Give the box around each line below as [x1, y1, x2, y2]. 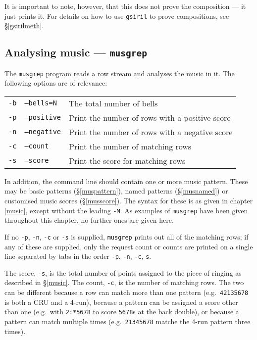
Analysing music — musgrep [4, 45, 147, 60]
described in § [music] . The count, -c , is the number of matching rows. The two [4, 277, 244, 288]
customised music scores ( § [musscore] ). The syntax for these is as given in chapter [4, 195, 253, 206]
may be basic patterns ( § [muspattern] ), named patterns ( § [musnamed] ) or [4, 186, 228, 196]
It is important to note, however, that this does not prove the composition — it [4, 1, 246, 11]
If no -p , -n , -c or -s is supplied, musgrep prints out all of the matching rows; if [4, 231, 249, 242]
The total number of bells [69, 97, 158, 109]
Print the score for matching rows [69, 154, 186, 166]
